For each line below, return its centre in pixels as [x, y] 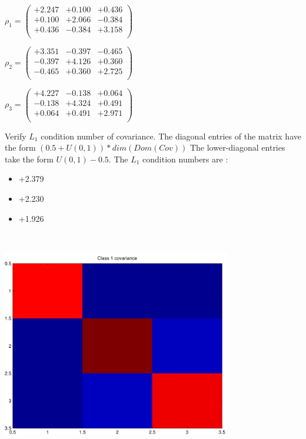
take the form [29, 159]
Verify [16, 136]
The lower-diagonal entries [237, 147]
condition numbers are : [185, 159]
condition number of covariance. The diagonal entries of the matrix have [171, 136]
